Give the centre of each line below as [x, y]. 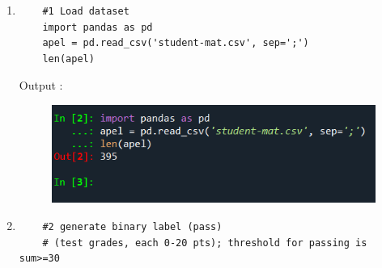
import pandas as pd [98, 27]
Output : [41, 85]
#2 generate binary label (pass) [132, 227]
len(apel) [68, 59]
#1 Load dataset [86, 11]
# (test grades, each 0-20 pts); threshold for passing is [205, 243]
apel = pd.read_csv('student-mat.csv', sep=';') [176, 43]
